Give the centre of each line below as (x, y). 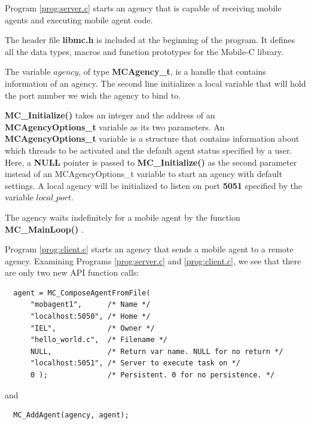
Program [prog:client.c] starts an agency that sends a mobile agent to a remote (149, 249)
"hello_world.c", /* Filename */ (99, 340)
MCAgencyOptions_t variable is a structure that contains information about (152, 138)
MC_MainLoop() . (44, 229)
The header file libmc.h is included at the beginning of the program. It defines (150, 40)
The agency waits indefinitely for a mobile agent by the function (123, 217)
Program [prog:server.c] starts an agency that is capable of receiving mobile (143, 8)
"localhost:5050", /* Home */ (90, 317)
